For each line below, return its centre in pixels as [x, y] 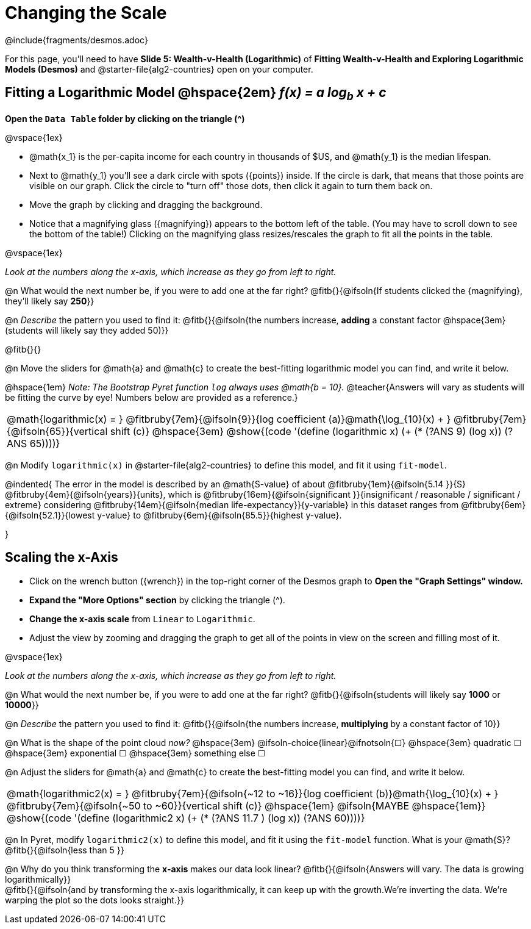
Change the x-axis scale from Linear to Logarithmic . [142, 619]
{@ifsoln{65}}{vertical [57, 431]
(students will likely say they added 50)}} [87, 330]
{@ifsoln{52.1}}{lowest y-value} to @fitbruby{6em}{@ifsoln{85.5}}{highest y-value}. [173, 515]
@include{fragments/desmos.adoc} [77, 40]
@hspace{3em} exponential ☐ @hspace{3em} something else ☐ [135, 753]
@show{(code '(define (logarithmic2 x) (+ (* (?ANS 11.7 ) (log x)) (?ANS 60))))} [186, 818]
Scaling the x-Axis [62, 558]
